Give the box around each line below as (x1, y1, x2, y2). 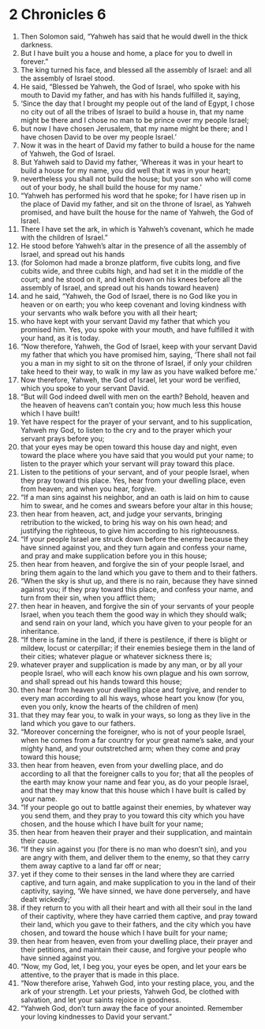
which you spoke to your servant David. (20, 383, 150, 393)
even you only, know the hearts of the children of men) (20, 702, 200, 711)
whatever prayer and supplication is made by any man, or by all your (20, 660, 243, 669)
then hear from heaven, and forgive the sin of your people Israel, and (20, 559, 244, 569)
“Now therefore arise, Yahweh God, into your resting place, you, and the (20, 978, 255, 987)
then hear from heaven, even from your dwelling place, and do (20, 760, 224, 770)
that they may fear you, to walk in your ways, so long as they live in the (20, 710, 251, 719)
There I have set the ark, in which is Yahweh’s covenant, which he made (20, 224, 255, 233)
